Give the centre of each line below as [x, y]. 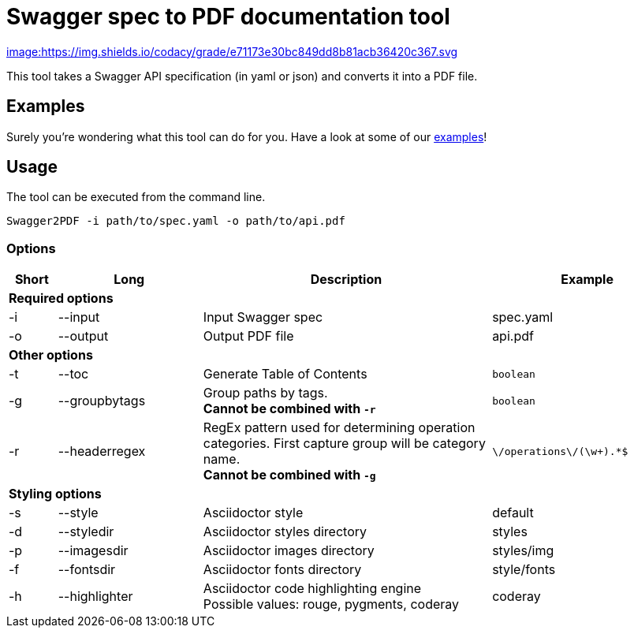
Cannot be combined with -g [289, 475]
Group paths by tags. [265, 393]
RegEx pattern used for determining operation [339, 428]
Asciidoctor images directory [289, 551]
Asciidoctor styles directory [285, 532]
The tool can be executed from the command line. [136, 197]
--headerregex [102, 451]
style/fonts [524, 570]
